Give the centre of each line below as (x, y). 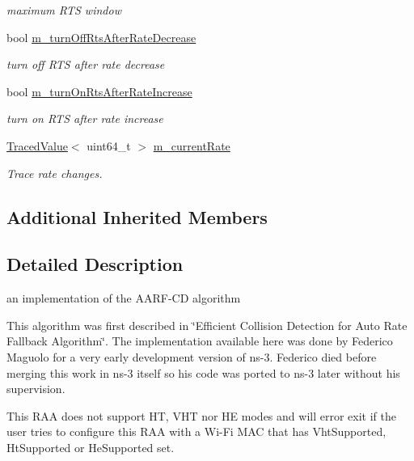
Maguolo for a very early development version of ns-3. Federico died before (192, 356)
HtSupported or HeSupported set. (91, 447)
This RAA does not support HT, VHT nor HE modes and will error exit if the (201, 415)
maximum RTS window (64, 10)
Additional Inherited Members (137, 216)
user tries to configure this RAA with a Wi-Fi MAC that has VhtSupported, (196, 431)
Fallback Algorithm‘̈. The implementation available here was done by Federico (200, 341)
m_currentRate (192, 145)
